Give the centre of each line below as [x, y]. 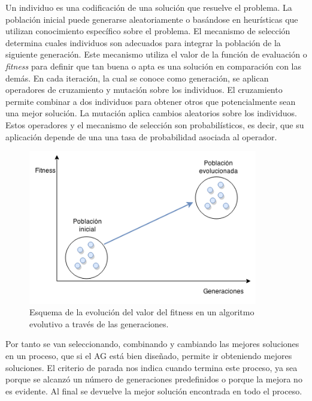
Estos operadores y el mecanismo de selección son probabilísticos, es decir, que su [155, 124]
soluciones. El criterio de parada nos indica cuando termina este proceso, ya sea [152, 367]
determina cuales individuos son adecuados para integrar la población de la [143, 42]
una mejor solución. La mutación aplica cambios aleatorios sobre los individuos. [151, 113]
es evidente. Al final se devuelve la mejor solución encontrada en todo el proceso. [154, 391]
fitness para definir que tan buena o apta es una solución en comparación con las [154, 66]
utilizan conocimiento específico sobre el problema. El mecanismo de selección [148, 31]
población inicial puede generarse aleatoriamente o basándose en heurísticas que [152, 19]
